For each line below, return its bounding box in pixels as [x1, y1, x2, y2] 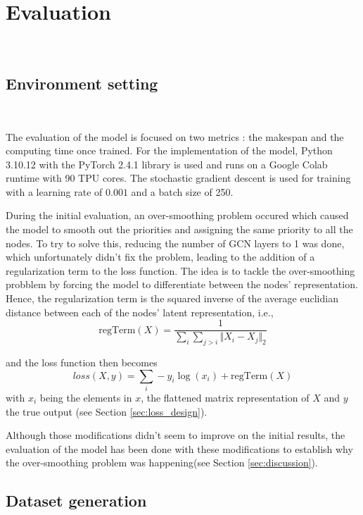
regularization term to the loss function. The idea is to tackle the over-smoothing [6, 263, 355, 278]
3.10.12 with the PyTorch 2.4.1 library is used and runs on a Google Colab [6, 156, 328, 171]
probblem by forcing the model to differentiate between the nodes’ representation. [6, 277, 358, 292]
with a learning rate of [6, 184, 103, 199]
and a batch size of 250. [131, 184, 234, 199]
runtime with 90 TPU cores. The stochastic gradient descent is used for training [6, 170, 351, 185]
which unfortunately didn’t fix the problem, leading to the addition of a [6, 249, 315, 264]
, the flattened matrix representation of [141, 390, 310, 405]
